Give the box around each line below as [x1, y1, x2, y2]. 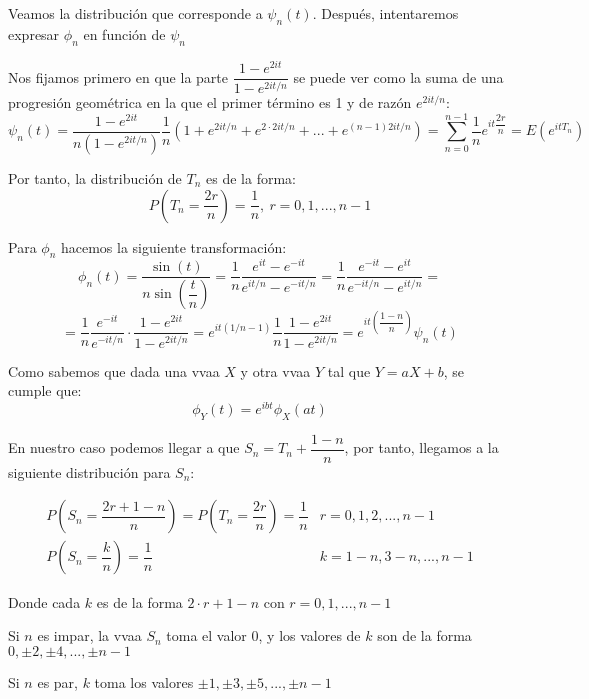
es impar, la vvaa [37, 625, 142, 646]
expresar [8, 23, 60, 44]
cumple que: [8, 380, 82, 401]
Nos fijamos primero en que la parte [8, 66, 228, 87]
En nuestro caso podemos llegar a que [8, 437, 240, 458]
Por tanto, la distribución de [8, 167, 182, 188]
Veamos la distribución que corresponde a [8, 3, 263, 23]
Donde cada [8, 591, 81, 612]
